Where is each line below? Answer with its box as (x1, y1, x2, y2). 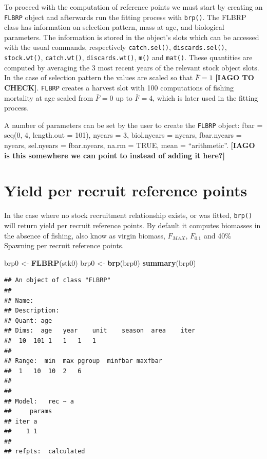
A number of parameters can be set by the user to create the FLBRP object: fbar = (4, 119, 263, 130)
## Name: (4, 297, 34, 304)
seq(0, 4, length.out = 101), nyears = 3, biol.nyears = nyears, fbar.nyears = (4, 130, 242, 140)
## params (4, 408, 52, 415)
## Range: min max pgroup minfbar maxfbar (4, 357, 162, 365)
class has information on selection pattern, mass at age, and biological (4, 22, 224, 32)
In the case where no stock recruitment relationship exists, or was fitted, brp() (4, 210, 253, 221)
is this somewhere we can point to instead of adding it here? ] (4, 150, 225, 160)
